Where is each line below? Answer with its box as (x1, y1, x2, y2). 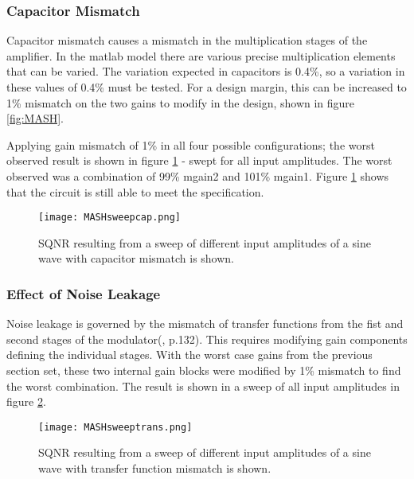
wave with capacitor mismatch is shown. (38, 250, 235, 267)
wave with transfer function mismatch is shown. (38, 460, 271, 477)
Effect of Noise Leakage (6, 283, 161, 303)
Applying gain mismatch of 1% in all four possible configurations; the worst (6, 136, 375, 153)
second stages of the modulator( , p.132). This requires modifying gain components (6, 330, 408, 347)
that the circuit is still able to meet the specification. (6, 183, 264, 200)
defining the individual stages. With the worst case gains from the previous (6, 346, 373, 363)
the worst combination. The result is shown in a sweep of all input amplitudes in (6, 377, 400, 394)
